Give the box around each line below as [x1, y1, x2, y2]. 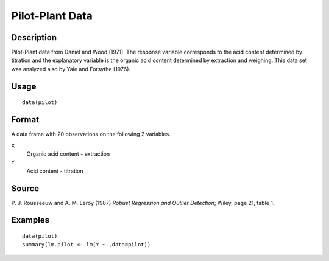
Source [11, 183, 40, 193]
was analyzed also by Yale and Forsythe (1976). [11, 65, 131, 72]
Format [11, 114, 40, 125]
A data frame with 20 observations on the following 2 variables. [11, 131, 171, 138]
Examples [11, 215, 50, 225]
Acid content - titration [26, 167, 83, 175]
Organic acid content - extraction [26, 150, 110, 158]
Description [11, 32, 57, 43]
